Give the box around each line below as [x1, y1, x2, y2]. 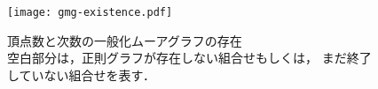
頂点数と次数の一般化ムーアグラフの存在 [7, 31, 242, 49]
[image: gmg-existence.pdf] [7, 6, 173, 19]
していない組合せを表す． [7, 65, 156, 84]
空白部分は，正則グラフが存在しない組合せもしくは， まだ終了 [7, 48, 372, 67]
